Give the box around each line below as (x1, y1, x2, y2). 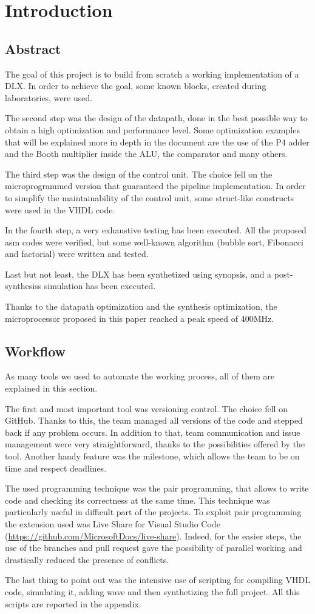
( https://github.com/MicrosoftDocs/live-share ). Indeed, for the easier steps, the (5, 529, 302, 542)
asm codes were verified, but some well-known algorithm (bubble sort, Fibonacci (5, 235, 303, 248)
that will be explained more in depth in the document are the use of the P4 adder (5, 135, 310, 148)
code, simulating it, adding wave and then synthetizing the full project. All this (5, 585, 300, 598)
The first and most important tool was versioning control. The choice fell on (5, 402, 288, 415)
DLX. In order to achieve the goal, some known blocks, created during (5, 79, 266, 92)
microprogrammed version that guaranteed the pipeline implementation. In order (5, 179, 306, 192)
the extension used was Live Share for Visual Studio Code (5, 518, 220, 530)
